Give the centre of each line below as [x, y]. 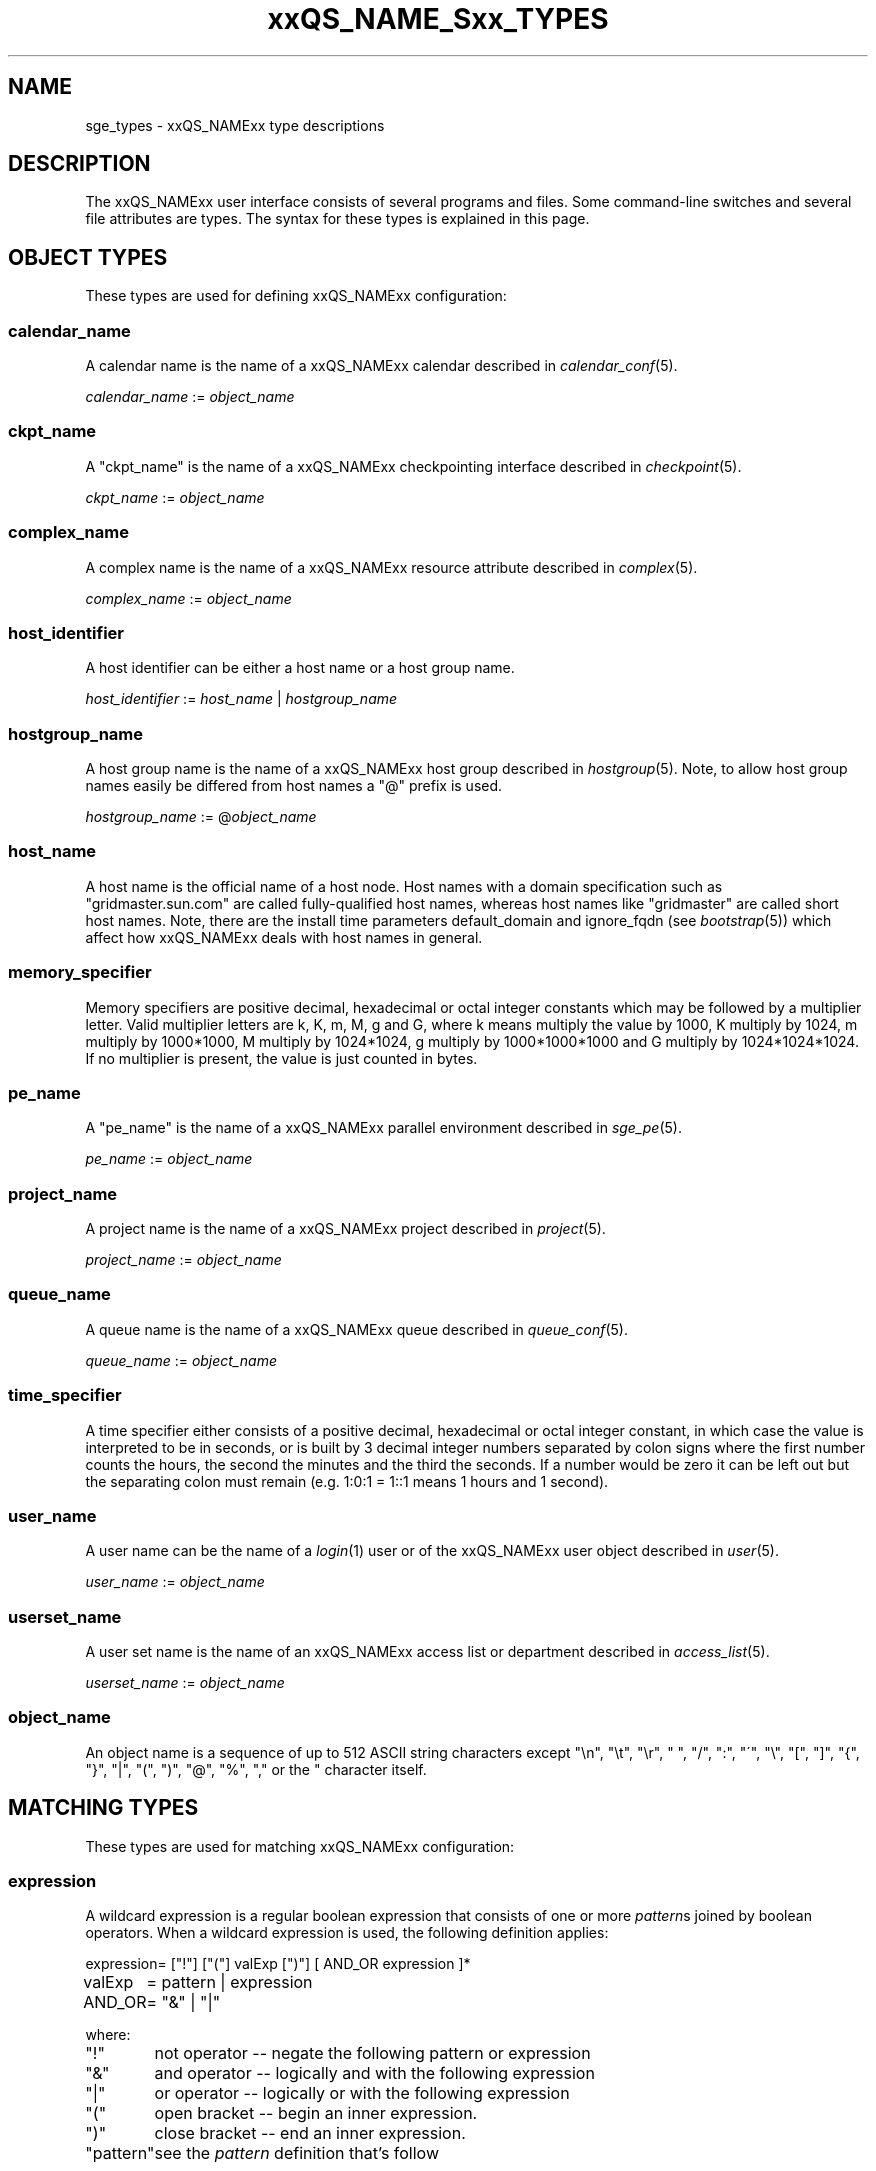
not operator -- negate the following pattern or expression [372, 2053]
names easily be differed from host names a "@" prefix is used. [294, 786]
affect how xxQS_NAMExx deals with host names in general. [284, 937]
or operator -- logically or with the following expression [362, 2093]
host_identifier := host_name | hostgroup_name [241, 699]
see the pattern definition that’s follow [297, 2153]
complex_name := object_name [188, 598]
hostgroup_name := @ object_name [201, 817]
